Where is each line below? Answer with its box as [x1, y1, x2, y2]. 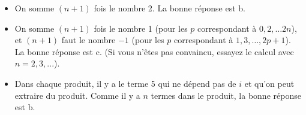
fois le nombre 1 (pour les [94, 22, 188, 34]
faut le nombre [61, 34, 116, 46]
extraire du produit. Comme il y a [14, 89, 140, 101]
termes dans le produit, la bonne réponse [151, 89, 301, 101]
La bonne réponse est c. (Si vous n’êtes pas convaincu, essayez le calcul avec [14, 45, 294, 57]
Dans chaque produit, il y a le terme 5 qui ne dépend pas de [14, 77, 236, 89]
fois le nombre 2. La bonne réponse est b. [94, 2, 246, 14]
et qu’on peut [244, 77, 295, 89]
